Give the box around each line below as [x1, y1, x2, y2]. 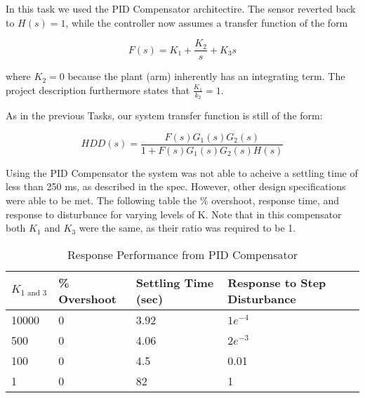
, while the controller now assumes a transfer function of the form [65, 15, 348, 29]
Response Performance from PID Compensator [67, 246, 298, 263]
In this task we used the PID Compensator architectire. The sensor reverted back [6, 1, 356, 15]
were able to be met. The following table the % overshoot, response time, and [6, 192, 340, 207]
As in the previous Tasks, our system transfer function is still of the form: [6, 108, 323, 123]
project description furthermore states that [6, 82, 190, 97]
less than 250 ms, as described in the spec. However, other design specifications [6, 179, 346, 194]
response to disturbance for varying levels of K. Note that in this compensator [6, 206, 342, 221]
